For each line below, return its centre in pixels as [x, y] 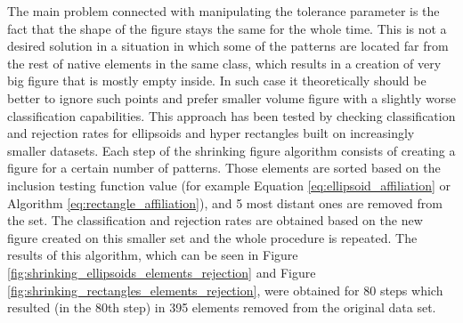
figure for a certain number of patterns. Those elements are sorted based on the [224, 168]
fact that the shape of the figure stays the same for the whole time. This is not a [227, 28]
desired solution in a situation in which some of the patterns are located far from [228, 46]
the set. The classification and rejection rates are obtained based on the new [215, 220]
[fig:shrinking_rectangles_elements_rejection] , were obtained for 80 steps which [225, 290]
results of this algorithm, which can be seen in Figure [153, 255]
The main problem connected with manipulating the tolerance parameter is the [223, 11]
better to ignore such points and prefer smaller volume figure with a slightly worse [231, 97]
